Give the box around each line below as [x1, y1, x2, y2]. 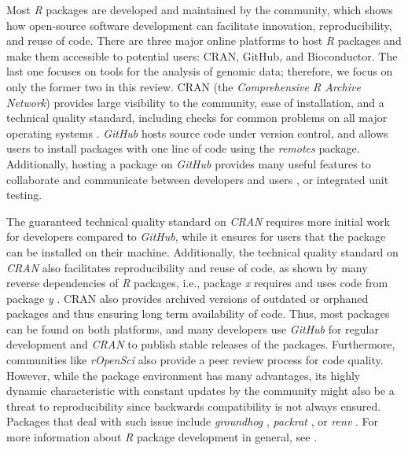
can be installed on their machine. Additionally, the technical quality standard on [6, 243, 399, 260]
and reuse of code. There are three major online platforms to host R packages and [6, 32, 402, 49]
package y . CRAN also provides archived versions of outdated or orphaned [6, 290, 369, 306]
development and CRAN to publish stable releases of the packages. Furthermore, [6, 336, 395, 352]
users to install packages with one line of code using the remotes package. [6, 140, 360, 157]
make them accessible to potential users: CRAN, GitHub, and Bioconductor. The [6, 47, 398, 64]
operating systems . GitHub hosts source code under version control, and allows [6, 124, 388, 141]
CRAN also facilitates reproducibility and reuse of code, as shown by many [6, 259, 368, 275]
